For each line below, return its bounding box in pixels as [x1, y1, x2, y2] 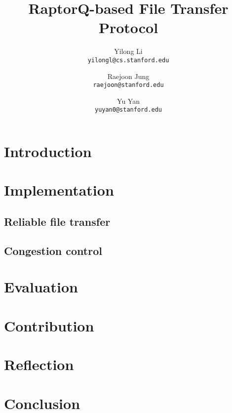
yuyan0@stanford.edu [94, 106, 162, 114]
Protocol [98, 17, 158, 38]
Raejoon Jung [107, 71, 150, 81]
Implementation [4, 180, 114, 200]
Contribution [4, 315, 94, 335]
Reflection [4, 354, 74, 374]
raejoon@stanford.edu [93, 82, 164, 89]
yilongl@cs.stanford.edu [87, 56, 169, 64]
